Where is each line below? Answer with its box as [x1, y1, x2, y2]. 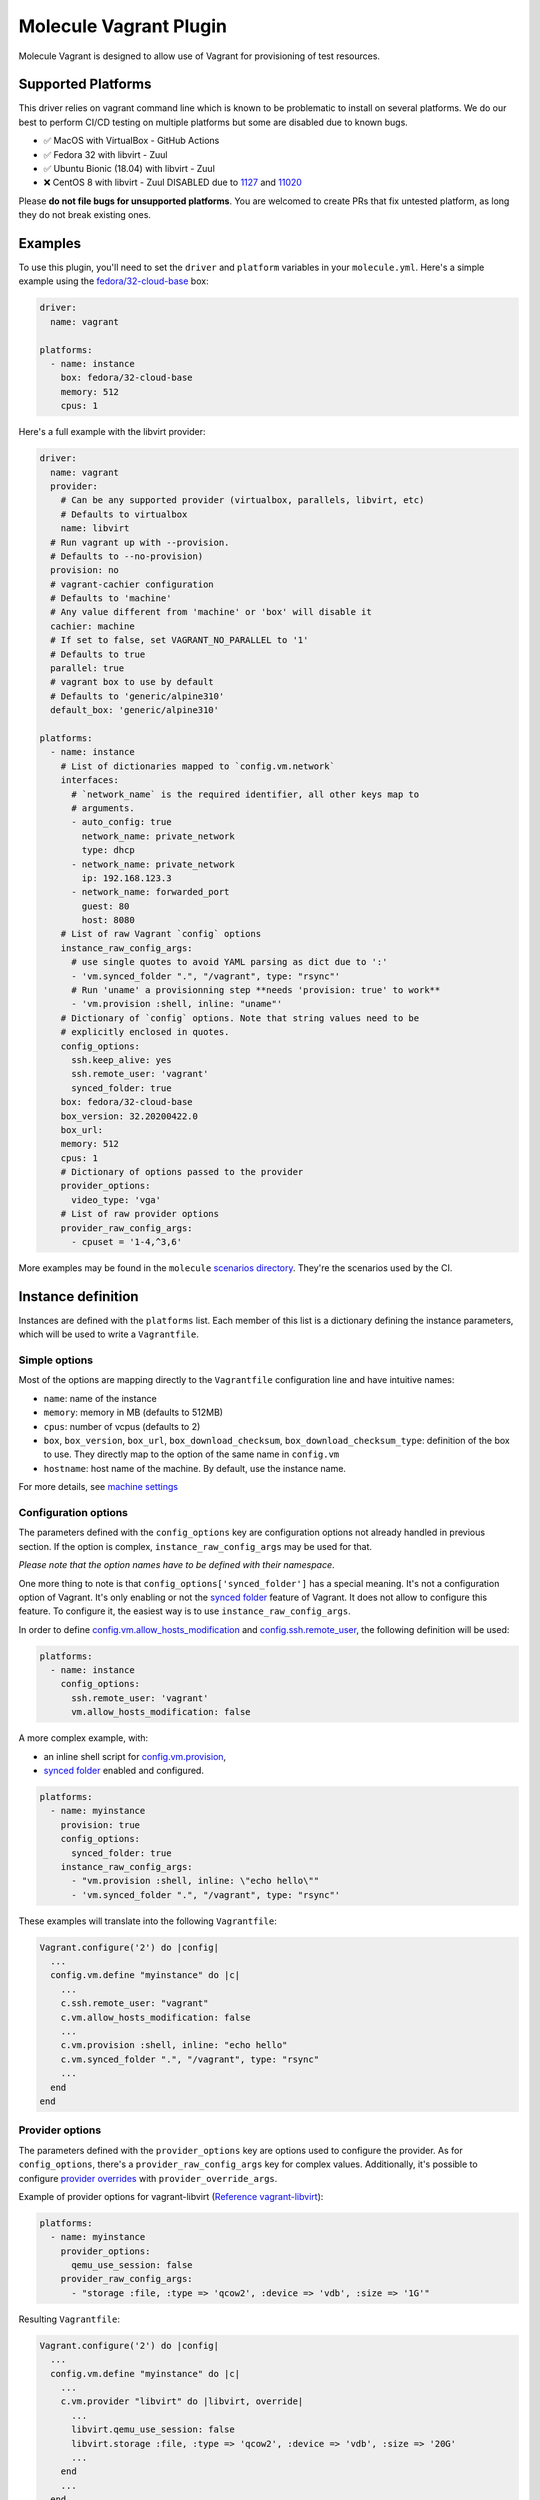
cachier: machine [50, 620, 135, 632]
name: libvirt [60, 523, 130, 534]
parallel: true [50, 663, 125, 674]
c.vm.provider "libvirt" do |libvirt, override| [60, 2396, 304, 2407]
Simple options [18, 1353, 94, 1367]
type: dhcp [81, 845, 135, 856]
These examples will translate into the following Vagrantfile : [18, 1915, 277, 1927]
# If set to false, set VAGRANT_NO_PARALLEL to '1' [50, 635, 309, 646]
